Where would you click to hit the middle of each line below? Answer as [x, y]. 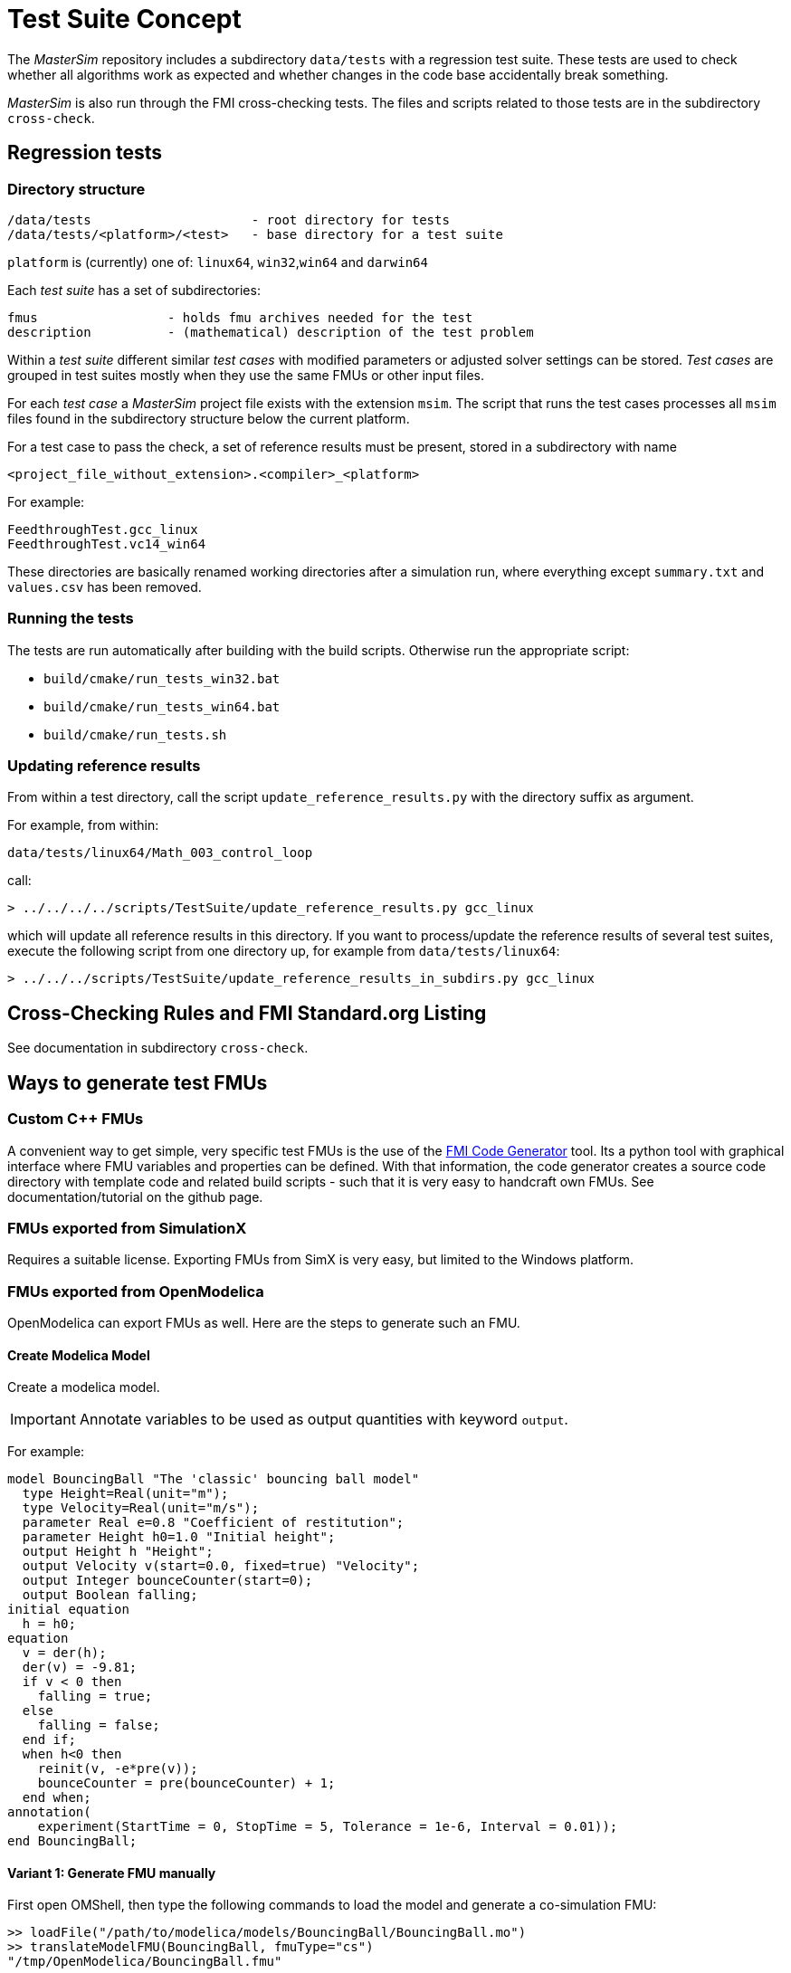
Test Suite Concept [124, 19]
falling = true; [95, 1697]
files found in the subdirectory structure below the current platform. [209, 418]
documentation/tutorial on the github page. [135, 1196]
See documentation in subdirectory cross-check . [158, 1048]
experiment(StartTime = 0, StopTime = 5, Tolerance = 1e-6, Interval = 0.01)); [328, 1827]
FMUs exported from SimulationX [127, 1228]
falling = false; [99, 1725]
